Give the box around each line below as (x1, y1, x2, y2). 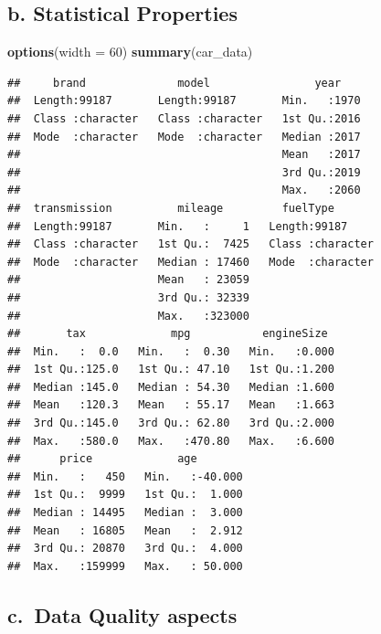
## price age (7, 452, 197, 466)
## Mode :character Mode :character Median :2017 (7, 130, 361, 143)
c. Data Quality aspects (7, 600, 238, 629)
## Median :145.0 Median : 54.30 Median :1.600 (7, 380, 334, 394)
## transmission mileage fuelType (7, 201, 334, 215)
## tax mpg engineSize (7, 327, 328, 341)
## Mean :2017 (7, 148, 361, 162)
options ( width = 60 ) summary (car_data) (7, 42, 253, 61)
